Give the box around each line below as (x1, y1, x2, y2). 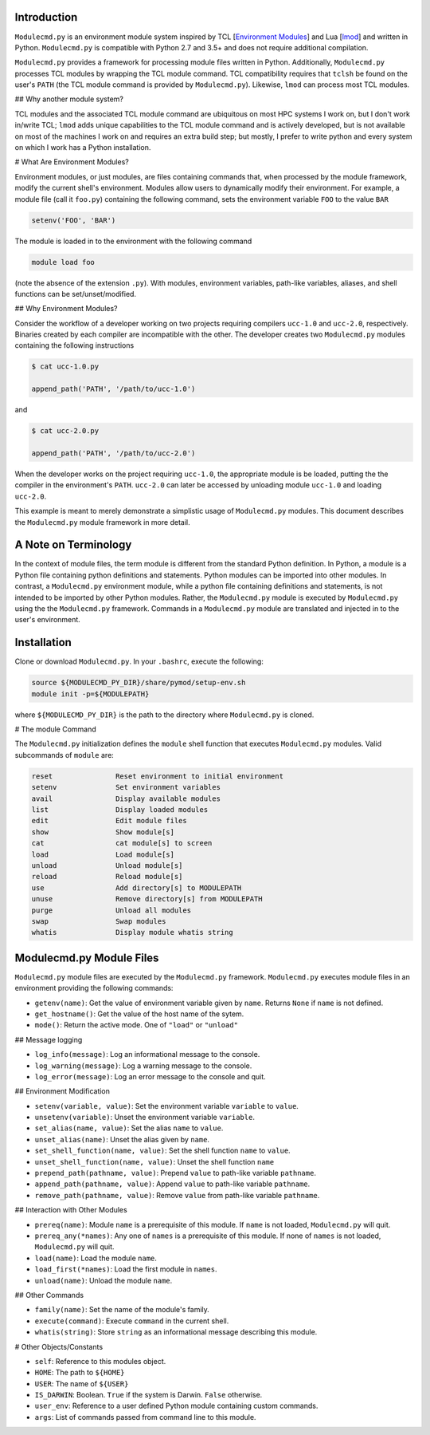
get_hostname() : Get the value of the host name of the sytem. (34, 1009, 244, 1019)
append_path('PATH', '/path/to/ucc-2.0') (31, 449, 196, 458)
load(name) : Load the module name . (34, 1253, 157, 1263)
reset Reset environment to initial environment (31, 771, 284, 781)
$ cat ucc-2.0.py (31, 427, 100, 436)
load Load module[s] (31, 850, 175, 859)
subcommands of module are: (14, 750, 115, 759)
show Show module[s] (31, 827, 175, 837)
